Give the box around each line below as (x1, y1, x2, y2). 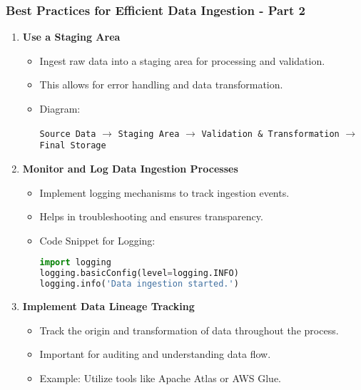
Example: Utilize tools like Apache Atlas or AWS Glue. (39, 370, 282, 385)
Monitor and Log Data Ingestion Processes (22, 160, 238, 175)
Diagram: (39, 101, 81, 116)
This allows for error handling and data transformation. (39, 77, 283, 92)
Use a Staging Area (22, 29, 121, 44)
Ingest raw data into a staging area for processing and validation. (39, 53, 325, 68)
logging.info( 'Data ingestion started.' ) (39, 279, 239, 289)
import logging (39, 257, 111, 268)
